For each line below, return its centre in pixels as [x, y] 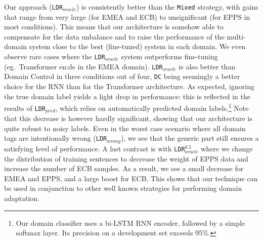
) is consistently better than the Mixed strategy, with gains [167, 7]
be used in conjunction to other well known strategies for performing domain [123, 188]
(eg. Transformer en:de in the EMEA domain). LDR [83, 66]
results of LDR [25, 108]
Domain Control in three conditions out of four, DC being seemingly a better [122, 76]
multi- [236, 36]
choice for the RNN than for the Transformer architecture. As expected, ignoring [129, 86]
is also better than [207, 66]
